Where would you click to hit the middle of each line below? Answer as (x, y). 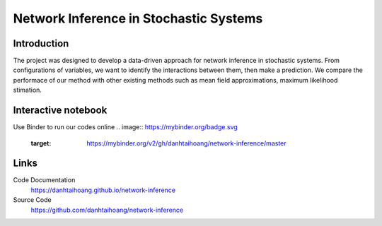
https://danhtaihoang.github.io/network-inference (103, 190)
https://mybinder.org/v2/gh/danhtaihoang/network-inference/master (186, 143)
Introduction (41, 43)
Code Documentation (44, 180)
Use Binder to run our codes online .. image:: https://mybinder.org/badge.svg (126, 127)
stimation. (28, 90)
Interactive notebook (60, 111)
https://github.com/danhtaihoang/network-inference (107, 210)
